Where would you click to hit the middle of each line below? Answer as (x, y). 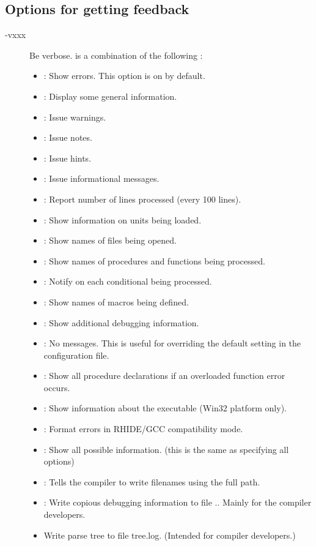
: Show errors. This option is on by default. (124, 76)
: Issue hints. (68, 158)
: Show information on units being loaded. (123, 219)
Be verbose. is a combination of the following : (116, 55)
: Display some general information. (110, 96)
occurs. (57, 387)
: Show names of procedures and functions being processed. (154, 260)
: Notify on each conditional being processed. (128, 281)
